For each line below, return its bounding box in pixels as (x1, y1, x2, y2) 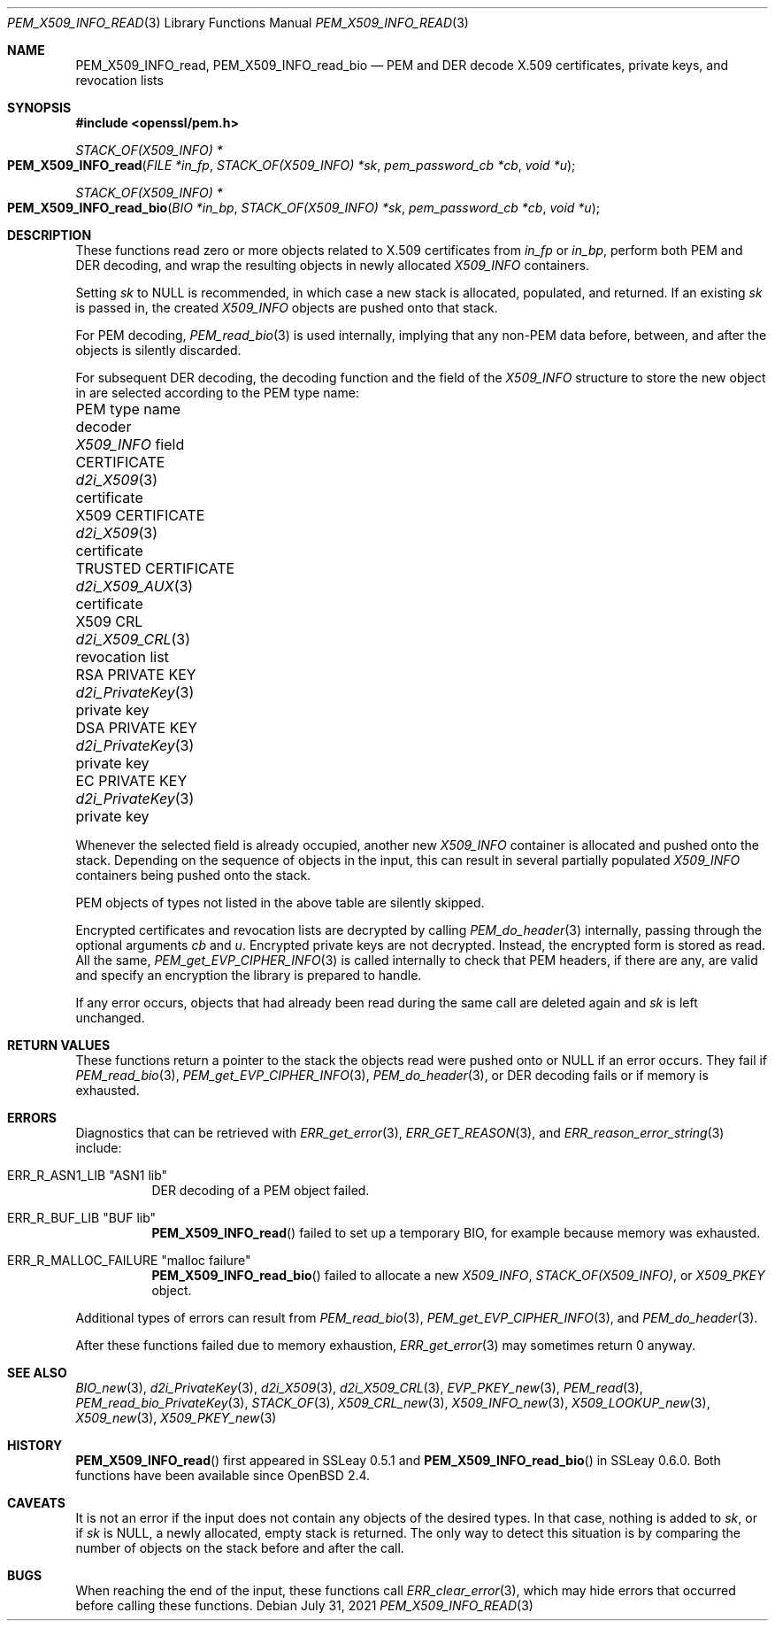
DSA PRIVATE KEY (75, 719, 197, 737)
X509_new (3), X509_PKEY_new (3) (75, 1410, 277, 1425)
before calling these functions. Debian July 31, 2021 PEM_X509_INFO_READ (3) (75, 1598, 533, 1613)
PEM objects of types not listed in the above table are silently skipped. (75, 895, 485, 910)
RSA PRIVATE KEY (75, 666, 196, 683)
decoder (75, 418, 132, 436)
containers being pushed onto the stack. (75, 868, 311, 883)
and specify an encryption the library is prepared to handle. (75, 968, 422, 983)
